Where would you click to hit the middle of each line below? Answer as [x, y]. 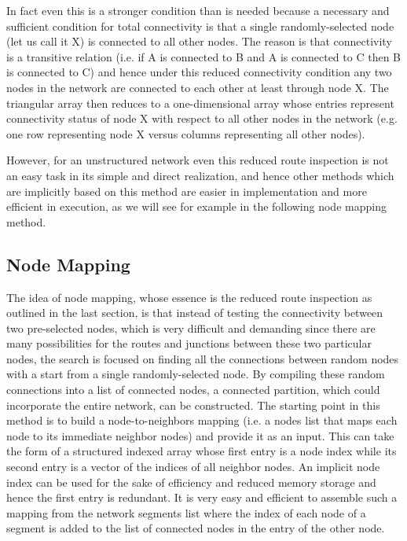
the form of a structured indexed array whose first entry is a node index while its [202, 451]
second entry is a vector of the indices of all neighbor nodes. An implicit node [193, 467]
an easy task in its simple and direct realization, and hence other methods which [200, 175]
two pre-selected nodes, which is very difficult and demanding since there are [191, 328]
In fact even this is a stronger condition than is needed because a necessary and [198, 10]
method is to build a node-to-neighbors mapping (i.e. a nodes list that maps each [202, 420]
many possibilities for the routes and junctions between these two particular [189, 343]
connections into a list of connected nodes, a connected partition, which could [193, 390]
